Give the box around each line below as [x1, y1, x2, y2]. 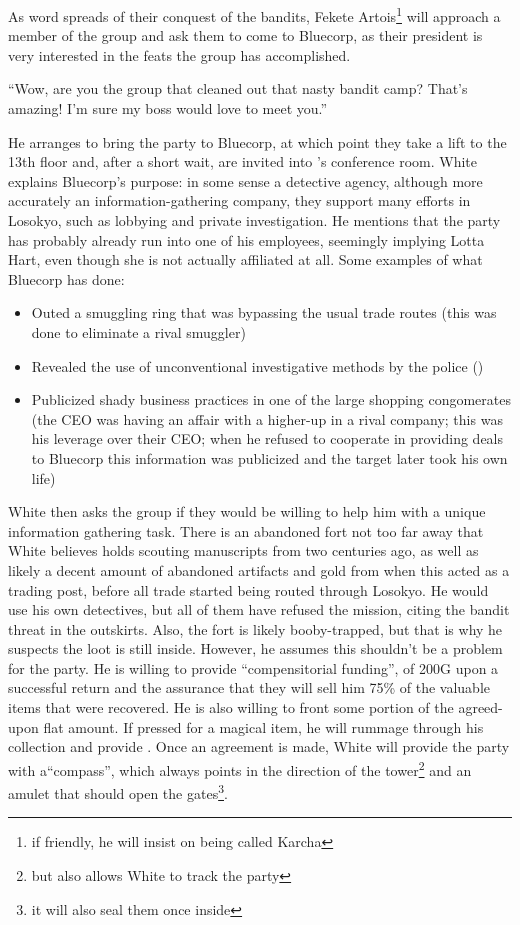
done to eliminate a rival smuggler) [31, 321, 246, 342]
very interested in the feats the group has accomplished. [8, 44, 351, 65]
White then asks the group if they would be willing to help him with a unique [8, 501, 486, 522]
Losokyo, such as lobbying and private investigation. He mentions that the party [8, 210, 501, 230]
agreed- [458, 697, 503, 718]
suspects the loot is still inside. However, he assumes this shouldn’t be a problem [8, 638, 503, 659]
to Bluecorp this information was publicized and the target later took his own [31, 447, 508, 468]
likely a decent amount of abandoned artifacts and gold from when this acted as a [8, 559, 510, 580]
